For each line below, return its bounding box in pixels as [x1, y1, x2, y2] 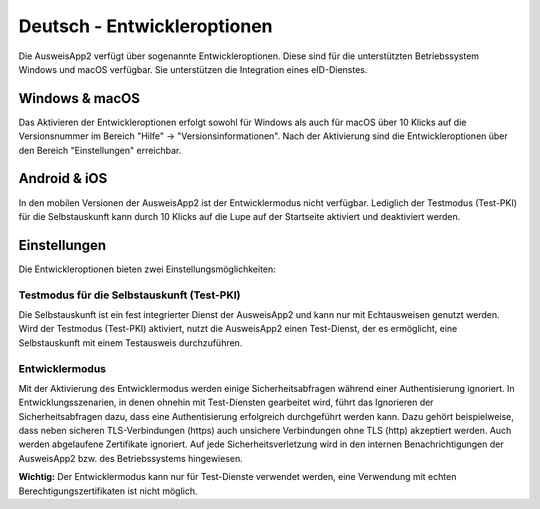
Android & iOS [18, 170, 108, 187]
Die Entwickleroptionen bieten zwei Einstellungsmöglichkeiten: [18, 263, 277, 275]
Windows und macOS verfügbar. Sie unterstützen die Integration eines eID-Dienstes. [18, 63, 368, 75]
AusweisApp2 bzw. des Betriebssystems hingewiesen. [18, 452, 244, 464]
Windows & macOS [18, 90, 140, 107]
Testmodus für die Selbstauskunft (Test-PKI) [18, 288, 241, 302]
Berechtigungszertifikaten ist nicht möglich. [18, 485, 199, 497]
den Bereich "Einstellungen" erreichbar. [18, 144, 182, 156]
